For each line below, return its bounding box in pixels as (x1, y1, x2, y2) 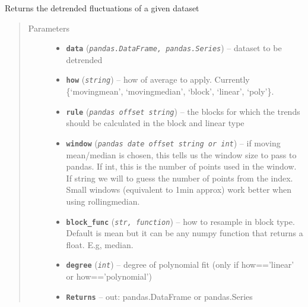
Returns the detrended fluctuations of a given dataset (5, 2, 199, 14)
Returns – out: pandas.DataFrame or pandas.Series (66, 290, 253, 302)
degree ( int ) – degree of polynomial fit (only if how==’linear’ (66, 258, 294, 271)
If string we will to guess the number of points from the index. (66, 171, 293, 184)
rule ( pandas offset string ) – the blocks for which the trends (66, 105, 300, 117)
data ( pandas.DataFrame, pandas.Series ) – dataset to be (66, 42, 282, 54)
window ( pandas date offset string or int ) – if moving (66, 136, 281, 149)
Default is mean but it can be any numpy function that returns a (66, 227, 303, 239)
